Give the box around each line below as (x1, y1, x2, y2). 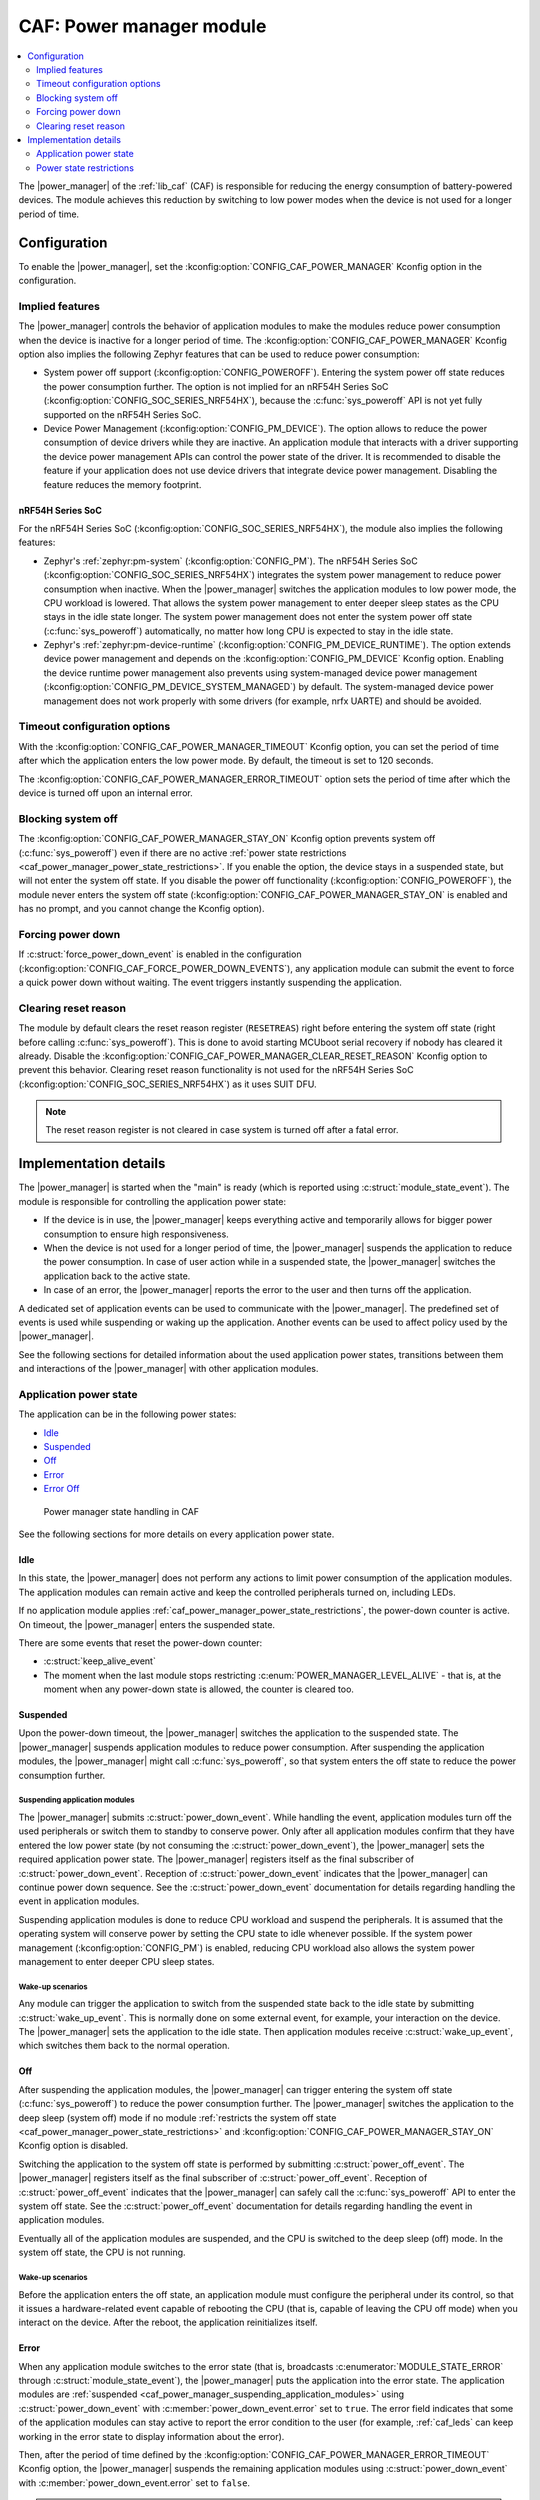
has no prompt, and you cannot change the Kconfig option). (18, 903, 265, 915)
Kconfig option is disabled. (18, 2140, 129, 2152)
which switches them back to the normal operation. (18, 2040, 230, 2052)
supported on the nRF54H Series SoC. (43, 408, 202, 420)
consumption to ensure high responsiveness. (43, 1228, 229, 1240)
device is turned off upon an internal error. (18, 786, 194, 799)
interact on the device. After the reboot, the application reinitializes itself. (18, 2316, 318, 2329)
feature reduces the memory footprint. (43, 478, 202, 490)
